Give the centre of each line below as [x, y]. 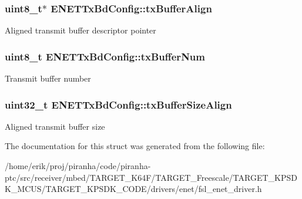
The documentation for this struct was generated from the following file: [135, 146]
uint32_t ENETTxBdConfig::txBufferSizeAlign [118, 104]
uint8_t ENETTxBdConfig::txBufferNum [105, 56]
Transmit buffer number [48, 78]
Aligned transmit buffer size [55, 126]
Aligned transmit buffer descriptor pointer [80, 30]
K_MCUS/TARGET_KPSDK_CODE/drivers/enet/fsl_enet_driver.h [133, 189]
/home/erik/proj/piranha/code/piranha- [78, 166]
